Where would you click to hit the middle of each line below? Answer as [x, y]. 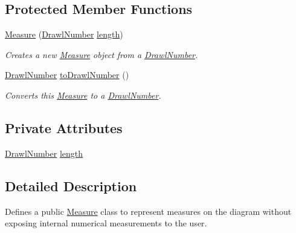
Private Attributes [64, 127]
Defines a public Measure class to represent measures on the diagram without [148, 211]
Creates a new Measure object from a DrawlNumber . [101, 54]
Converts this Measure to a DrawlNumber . [83, 95]
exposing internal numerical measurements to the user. [106, 223]
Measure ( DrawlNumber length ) [64, 34]
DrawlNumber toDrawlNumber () [67, 75]
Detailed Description [71, 185]
